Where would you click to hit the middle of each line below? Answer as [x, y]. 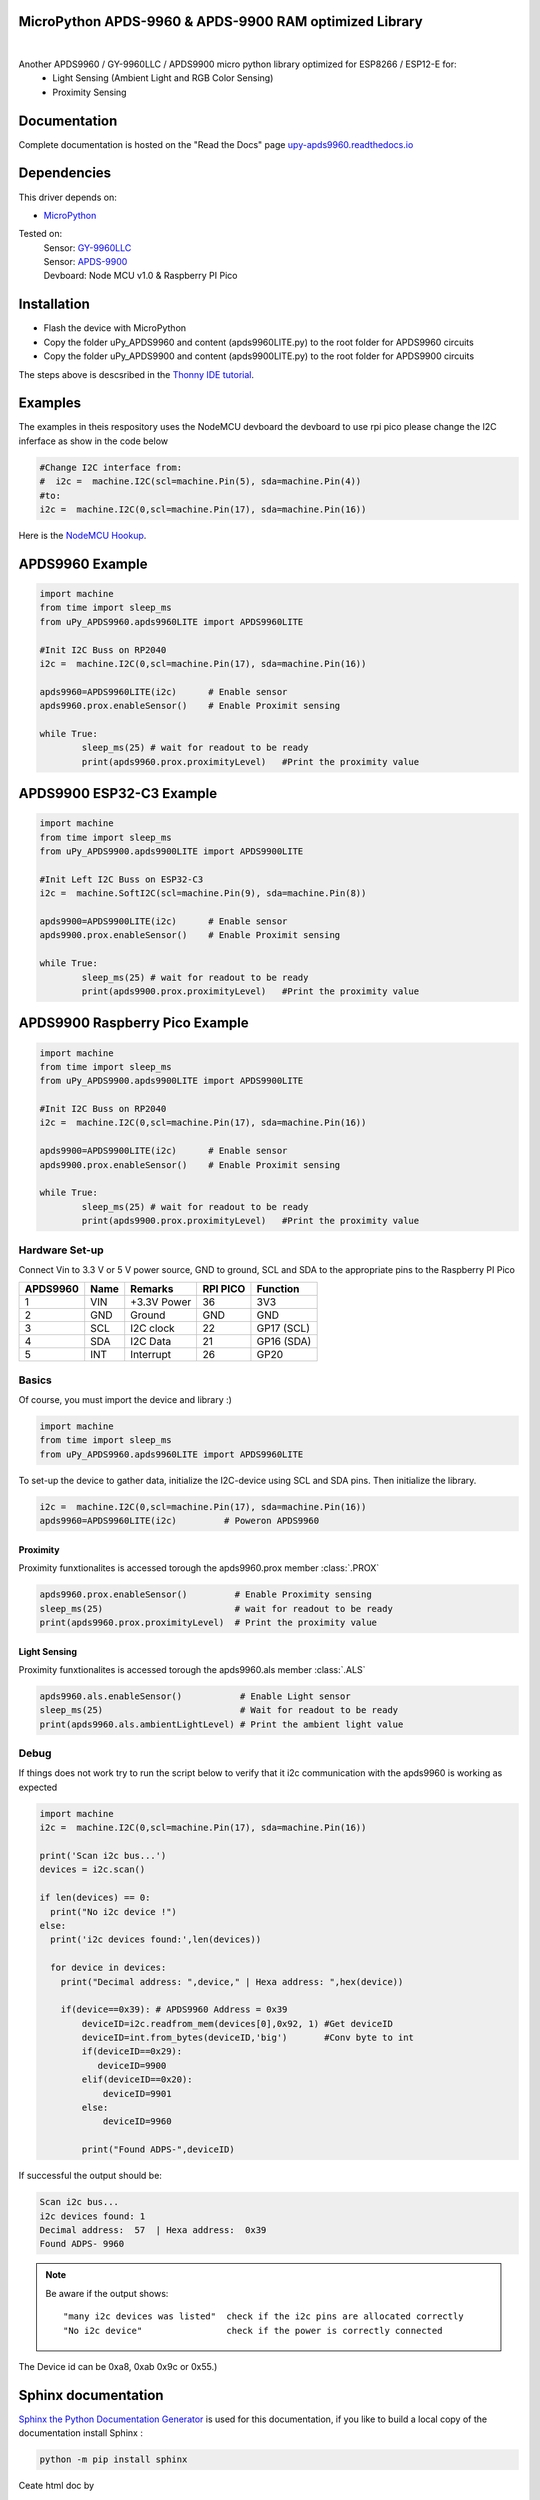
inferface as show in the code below [93, 441]
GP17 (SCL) [283, 1328]
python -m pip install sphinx [113, 2459]
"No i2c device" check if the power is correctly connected [253, 2330]
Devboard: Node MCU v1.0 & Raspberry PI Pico [140, 276]
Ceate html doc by [56, 2486]
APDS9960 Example [83, 563]
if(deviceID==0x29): [132, 2051]
